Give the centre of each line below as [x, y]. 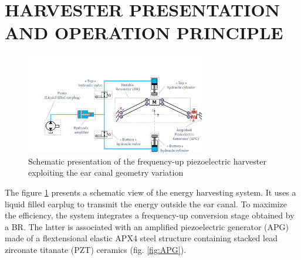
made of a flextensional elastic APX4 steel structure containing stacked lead [141, 238]
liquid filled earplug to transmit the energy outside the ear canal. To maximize [146, 203]
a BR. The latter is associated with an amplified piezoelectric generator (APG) [147, 226]
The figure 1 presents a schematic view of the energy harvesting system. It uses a [150, 192]
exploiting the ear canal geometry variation [106, 172]
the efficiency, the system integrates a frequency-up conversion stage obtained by [150, 215]
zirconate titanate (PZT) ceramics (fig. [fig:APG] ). [96, 249]
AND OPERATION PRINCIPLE [144, 32]
